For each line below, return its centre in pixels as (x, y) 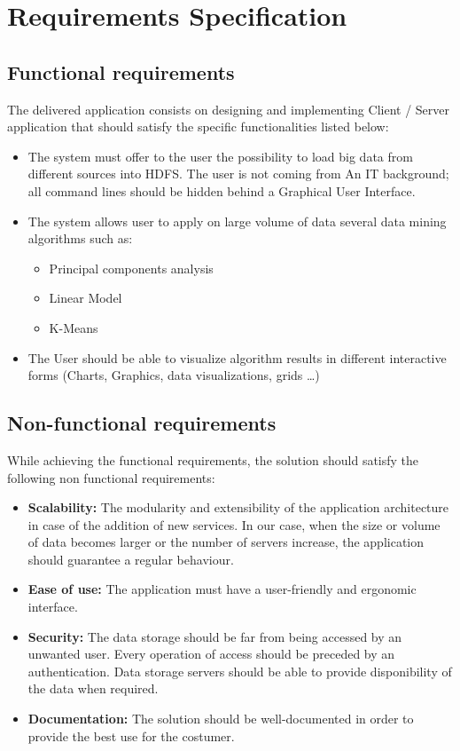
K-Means (74, 327)
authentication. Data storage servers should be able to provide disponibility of (240, 671)
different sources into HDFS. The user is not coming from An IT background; (238, 174)
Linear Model (86, 298)
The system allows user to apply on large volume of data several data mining (237, 221)
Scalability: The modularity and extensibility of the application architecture (238, 507)
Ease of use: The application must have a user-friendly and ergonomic (222, 589)
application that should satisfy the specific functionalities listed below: (198, 126)
